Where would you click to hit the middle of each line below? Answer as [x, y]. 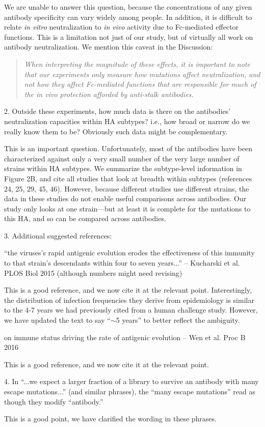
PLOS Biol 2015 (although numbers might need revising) [93, 272]
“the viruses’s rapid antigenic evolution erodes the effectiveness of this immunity [129, 253]
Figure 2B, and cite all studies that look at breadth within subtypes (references [128, 178]
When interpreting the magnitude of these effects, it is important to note [137, 64]
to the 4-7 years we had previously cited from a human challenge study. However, [131, 310]
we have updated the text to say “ [57, 320]
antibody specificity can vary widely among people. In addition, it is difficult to [128, 17]
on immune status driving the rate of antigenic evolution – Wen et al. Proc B [125, 337]
